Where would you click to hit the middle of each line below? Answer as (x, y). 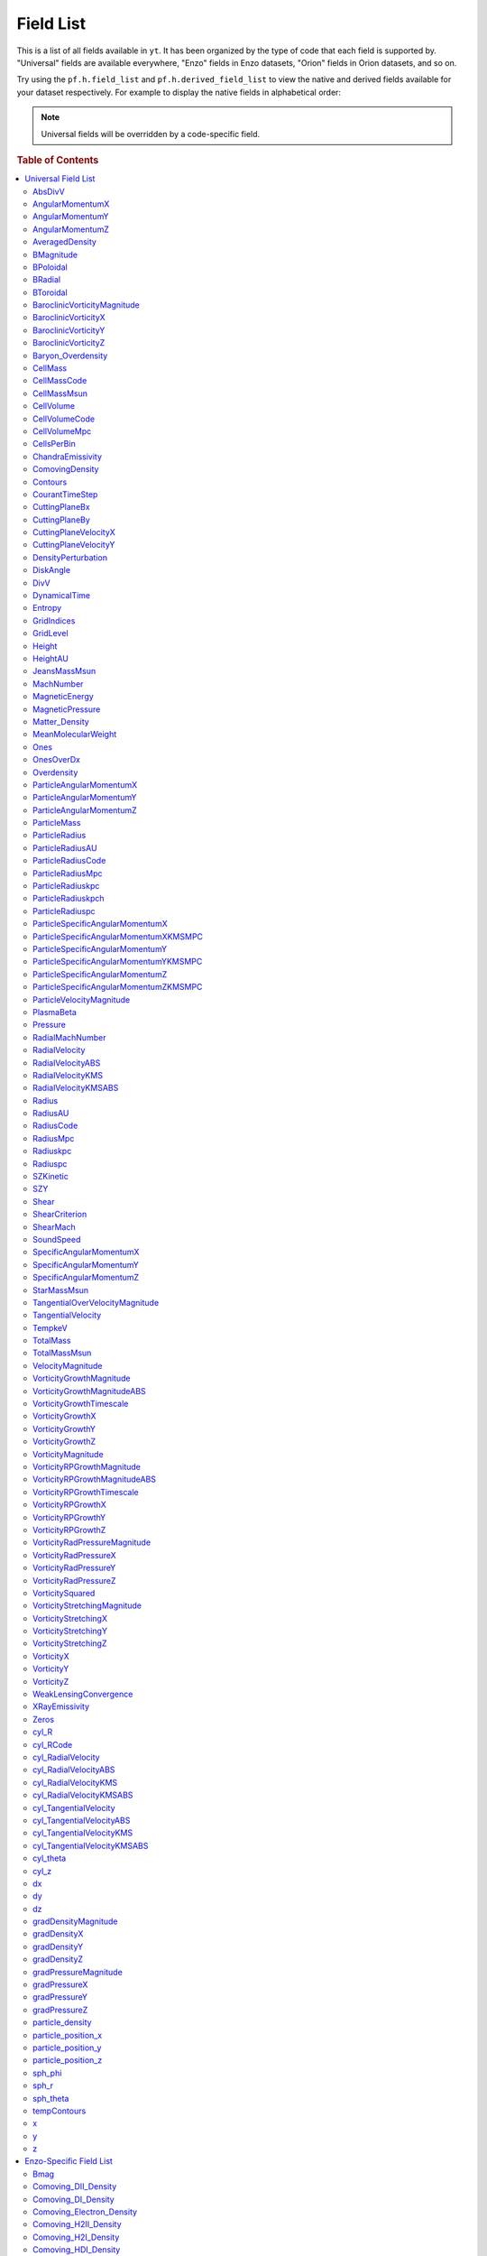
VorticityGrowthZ (64, 1442)
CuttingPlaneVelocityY (74, 545)
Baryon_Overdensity (70, 356)
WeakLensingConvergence (83, 1694)
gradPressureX (60, 1984)
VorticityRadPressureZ (74, 1580)
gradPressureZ (60, 2010)
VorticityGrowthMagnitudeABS (89, 1391)
